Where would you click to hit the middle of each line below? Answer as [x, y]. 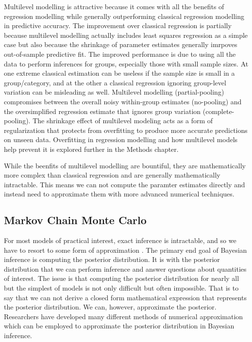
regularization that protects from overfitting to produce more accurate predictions [126, 130]
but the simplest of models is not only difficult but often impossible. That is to [121, 288]
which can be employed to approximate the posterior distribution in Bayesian [119, 326]
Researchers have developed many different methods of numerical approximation [124, 316]
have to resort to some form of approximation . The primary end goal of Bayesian [126, 250]
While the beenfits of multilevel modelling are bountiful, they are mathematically [125, 165]
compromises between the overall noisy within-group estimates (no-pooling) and [123, 101]
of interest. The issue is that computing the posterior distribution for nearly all [122, 278]
